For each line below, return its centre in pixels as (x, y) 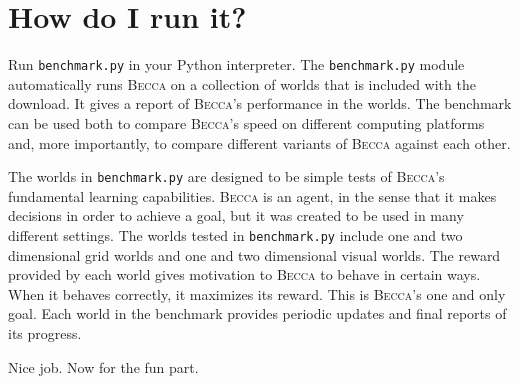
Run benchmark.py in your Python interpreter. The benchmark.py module (236, 64)
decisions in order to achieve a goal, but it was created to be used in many (236, 215)
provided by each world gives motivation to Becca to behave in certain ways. (244, 274)
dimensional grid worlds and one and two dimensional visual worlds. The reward (254, 254)
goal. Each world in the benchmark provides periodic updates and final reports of (257, 313)
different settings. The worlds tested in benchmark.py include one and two (235, 235)
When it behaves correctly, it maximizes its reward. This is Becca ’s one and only (257, 293)
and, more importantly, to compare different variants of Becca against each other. (259, 142)
